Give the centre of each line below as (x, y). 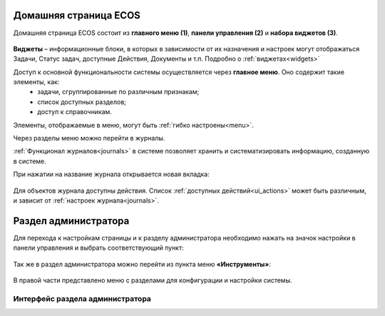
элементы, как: (36, 82)
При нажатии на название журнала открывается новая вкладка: (111, 174)
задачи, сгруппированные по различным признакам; (118, 92)
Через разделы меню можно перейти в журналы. (89, 138)
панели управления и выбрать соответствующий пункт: (99, 248)
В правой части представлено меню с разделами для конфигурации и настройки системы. (153, 280)
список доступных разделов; (82, 102)
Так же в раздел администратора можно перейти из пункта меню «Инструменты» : (142, 264)
